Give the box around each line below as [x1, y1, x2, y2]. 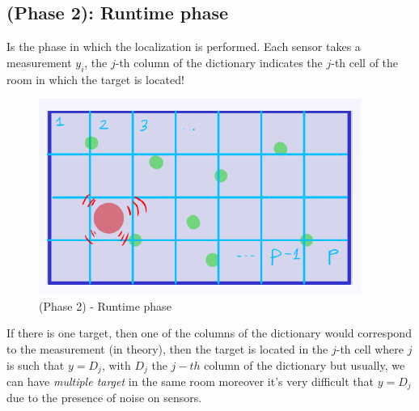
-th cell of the [331, 53, 399, 70]
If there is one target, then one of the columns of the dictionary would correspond [6, 324, 412, 341]
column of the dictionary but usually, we [204, 356, 405, 373]
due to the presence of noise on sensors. [6, 389, 202, 406]
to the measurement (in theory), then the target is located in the [6, 340, 328, 357]
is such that [6, 356, 65, 373]
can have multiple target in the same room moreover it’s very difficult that [6, 373, 375, 390]
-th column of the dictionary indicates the [115, 53, 323, 70]
